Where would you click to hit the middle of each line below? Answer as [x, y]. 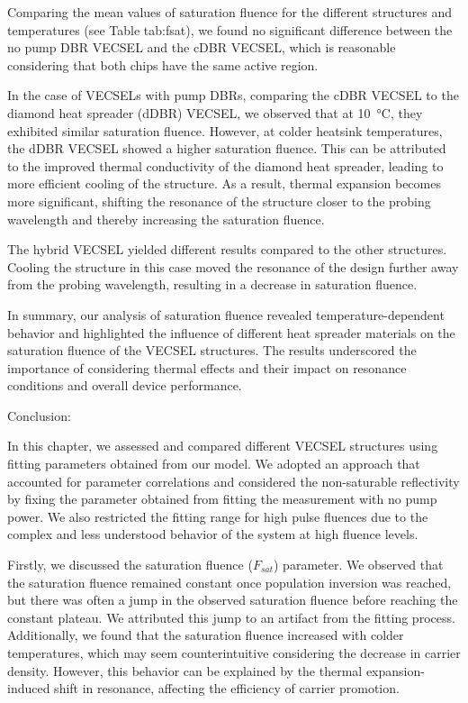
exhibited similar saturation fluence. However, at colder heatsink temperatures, [225, 130]
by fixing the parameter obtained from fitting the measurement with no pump [222, 499]
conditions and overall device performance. [125, 385]
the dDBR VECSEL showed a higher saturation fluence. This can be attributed [227, 148]
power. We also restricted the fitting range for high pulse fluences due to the [218, 516]
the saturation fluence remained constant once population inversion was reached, [229, 582]
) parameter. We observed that [359, 565]
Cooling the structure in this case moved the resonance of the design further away [233, 266]
